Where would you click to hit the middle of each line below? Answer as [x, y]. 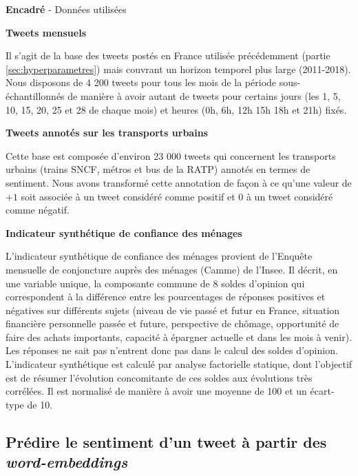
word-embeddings [67, 462]
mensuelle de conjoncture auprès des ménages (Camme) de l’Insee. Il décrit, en [172, 269]
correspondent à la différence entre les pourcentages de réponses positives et [166, 297]
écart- [322, 391]
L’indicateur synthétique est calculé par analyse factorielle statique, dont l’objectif [179, 364]
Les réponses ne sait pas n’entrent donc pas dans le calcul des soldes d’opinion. [172, 350]
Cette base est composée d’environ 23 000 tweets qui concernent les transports [171, 155]
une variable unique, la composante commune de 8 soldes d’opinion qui [155, 283]
